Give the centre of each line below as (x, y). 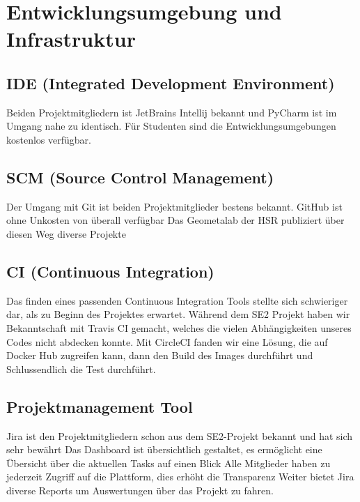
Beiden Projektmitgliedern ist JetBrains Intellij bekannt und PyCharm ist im (172, 112)
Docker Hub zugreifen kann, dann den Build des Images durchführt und (160, 355)
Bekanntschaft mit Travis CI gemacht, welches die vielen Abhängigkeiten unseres (179, 327)
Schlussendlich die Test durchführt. (81, 368)
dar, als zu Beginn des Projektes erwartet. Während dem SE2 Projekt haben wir (178, 314)
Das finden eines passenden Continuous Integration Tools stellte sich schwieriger (177, 300)
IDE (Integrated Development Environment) (171, 83)
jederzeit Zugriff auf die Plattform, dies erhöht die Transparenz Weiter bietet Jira (180, 477)
